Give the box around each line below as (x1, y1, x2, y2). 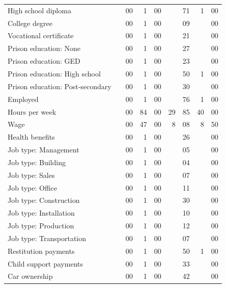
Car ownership (8, 271, 53, 281)
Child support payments (8, 258, 83, 269)
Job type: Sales (8, 169, 55, 180)
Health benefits (8, 132, 55, 142)
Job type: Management (8, 144, 79, 155)
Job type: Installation (8, 207, 75, 218)
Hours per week (8, 106, 56, 117)
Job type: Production (8, 220, 74, 231)
